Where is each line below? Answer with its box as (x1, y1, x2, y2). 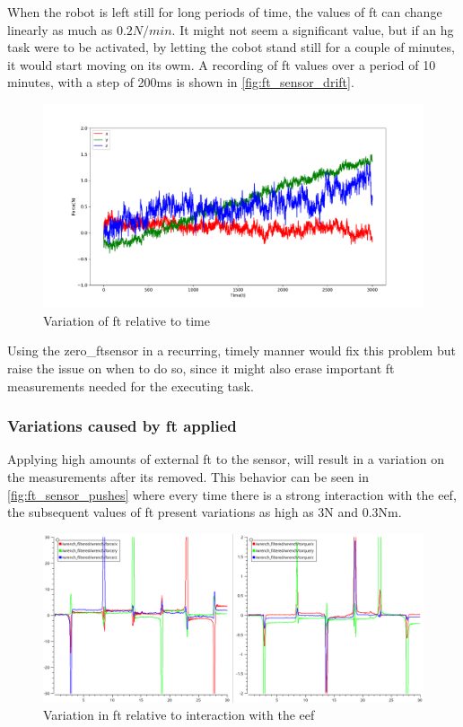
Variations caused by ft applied (7, 415, 237, 437)
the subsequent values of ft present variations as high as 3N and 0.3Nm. (7, 503, 402, 521)
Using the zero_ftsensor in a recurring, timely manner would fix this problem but (7, 341, 456, 360)
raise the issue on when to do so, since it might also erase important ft (7, 359, 395, 378)
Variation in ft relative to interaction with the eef (43, 705, 315, 724)
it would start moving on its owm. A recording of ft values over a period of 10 (7, 55, 436, 74)
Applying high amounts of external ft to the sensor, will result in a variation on (7, 450, 445, 469)
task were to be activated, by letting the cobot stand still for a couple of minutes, (7, 38, 455, 57)
